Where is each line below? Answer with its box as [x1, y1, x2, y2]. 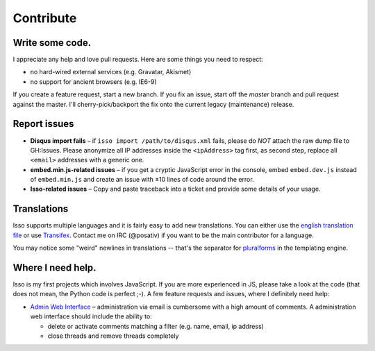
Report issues [12, 118, 74, 130]
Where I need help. [12, 262, 97, 273]
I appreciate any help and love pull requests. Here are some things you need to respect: [12, 55, 263, 64]
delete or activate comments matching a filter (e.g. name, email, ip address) [47, 322, 264, 330]
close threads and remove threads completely [47, 332, 179, 340]
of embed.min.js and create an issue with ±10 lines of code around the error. [30, 175, 254, 184]
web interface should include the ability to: [30, 312, 152, 320]
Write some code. [12, 37, 92, 49]
